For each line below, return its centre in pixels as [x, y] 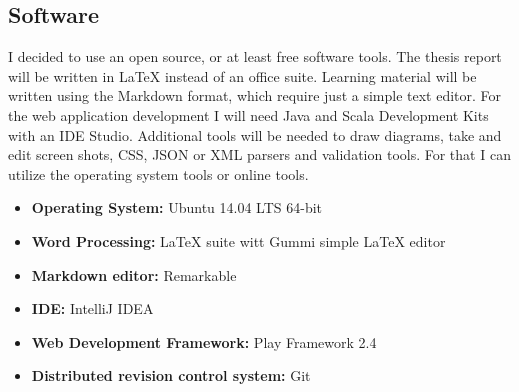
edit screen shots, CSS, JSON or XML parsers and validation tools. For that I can [259, 154]
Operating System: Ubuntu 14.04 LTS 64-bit [177, 207]
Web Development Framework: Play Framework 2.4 [204, 341]
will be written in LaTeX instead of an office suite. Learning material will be [242, 75]
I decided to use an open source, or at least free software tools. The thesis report [255, 56]
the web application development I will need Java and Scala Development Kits [248, 114]
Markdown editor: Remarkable [134, 274]
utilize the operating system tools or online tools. [158, 173]
